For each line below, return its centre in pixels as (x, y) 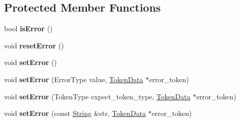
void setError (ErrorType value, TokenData (74, 79)
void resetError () (34, 45)
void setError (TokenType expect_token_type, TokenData (97, 96)
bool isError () (29, 28)
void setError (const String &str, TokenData (75, 113)
